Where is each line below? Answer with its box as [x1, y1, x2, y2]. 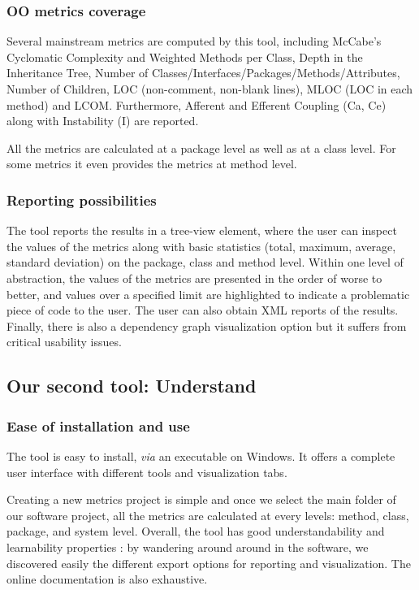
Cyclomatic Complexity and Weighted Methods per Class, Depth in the [6, 48, 363, 65]
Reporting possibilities [6, 189, 157, 210]
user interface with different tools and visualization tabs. [6, 463, 287, 480]
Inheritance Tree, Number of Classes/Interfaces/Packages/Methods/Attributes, [6, 64, 400, 81]
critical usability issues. [6, 333, 122, 350]
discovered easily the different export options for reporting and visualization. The [6, 554, 411, 571]
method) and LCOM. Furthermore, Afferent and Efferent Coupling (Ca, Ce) [6, 96, 387, 113]
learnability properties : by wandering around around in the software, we [6, 538, 369, 555]
